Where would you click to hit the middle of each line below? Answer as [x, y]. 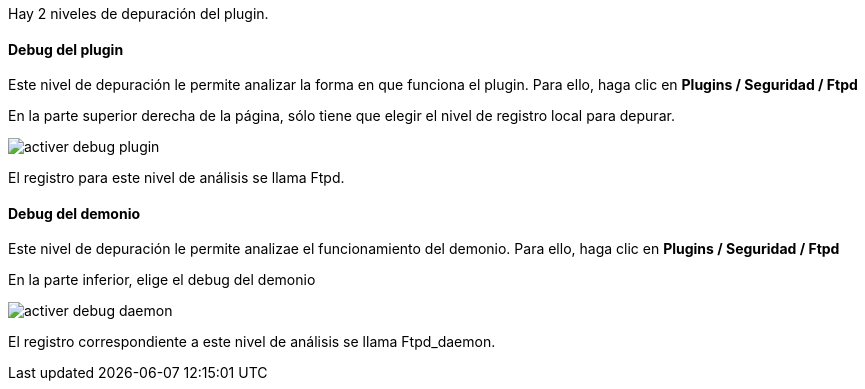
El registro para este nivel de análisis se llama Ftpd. [176, 178]
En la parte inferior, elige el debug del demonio [162, 280]
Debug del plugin [66, 49]
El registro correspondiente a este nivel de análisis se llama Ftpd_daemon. [252, 342]
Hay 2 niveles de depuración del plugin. [138, 13]
